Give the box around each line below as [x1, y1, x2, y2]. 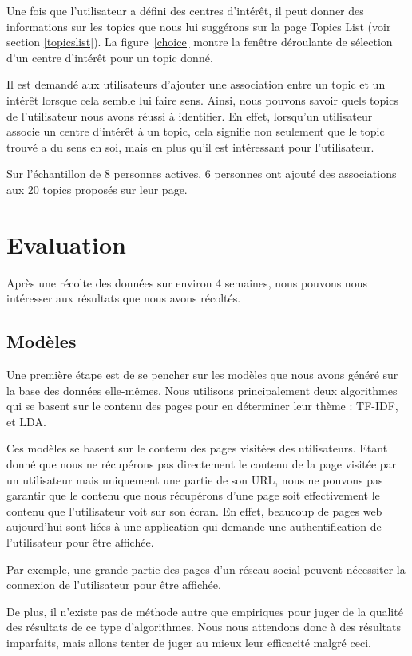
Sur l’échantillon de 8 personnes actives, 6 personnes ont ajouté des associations [6, 165, 397, 182]
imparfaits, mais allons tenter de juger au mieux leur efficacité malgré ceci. [6, 634, 371, 650]
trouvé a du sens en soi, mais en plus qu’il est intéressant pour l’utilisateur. [6, 138, 374, 155]
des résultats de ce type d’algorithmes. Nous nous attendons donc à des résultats [6, 618, 401, 635]
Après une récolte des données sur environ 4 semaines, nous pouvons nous [6, 274, 367, 290]
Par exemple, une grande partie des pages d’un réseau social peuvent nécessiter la [6, 560, 406, 577]
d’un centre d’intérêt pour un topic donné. [6, 49, 213, 65]
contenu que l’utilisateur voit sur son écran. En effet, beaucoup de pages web [6, 502, 382, 519]
